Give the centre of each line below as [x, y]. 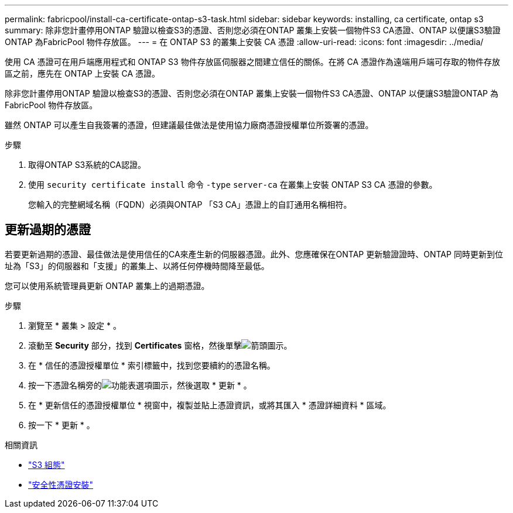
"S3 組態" [47, 464]
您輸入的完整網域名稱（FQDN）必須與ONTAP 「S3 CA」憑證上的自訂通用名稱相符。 [190, 204]
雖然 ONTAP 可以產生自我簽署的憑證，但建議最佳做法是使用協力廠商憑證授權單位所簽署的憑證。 [189, 125]
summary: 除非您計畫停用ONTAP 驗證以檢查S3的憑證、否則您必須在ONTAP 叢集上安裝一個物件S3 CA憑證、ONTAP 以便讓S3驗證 [253, 30]
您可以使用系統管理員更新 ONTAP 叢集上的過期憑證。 [107, 285]
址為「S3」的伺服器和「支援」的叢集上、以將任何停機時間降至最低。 [137, 266]
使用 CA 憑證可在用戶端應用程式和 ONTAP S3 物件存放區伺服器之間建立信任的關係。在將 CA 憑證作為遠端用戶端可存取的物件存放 [253, 62]
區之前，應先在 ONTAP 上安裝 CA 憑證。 [83, 73]
